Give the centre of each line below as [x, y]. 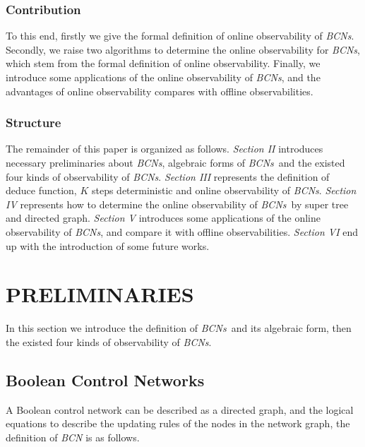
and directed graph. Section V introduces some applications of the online [163, 218]
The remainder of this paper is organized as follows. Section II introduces [164, 149]
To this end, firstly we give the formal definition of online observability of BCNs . [180, 36]
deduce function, [41, 190]
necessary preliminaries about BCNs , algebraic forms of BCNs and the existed [175, 162]
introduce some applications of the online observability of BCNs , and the [163, 77]
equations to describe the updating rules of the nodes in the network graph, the [178, 423]
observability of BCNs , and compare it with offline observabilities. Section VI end [182, 231]
